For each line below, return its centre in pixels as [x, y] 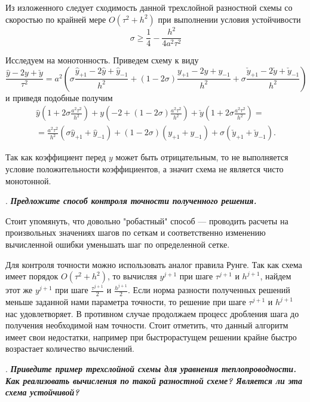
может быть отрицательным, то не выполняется [202, 157]
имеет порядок [32, 276]
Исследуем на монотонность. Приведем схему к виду [102, 60]
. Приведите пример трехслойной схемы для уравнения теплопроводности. [151, 369]
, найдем [276, 276]
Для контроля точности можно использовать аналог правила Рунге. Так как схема [154, 264]
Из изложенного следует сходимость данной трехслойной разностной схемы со [149, 7]
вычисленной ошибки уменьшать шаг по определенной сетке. [118, 244]
